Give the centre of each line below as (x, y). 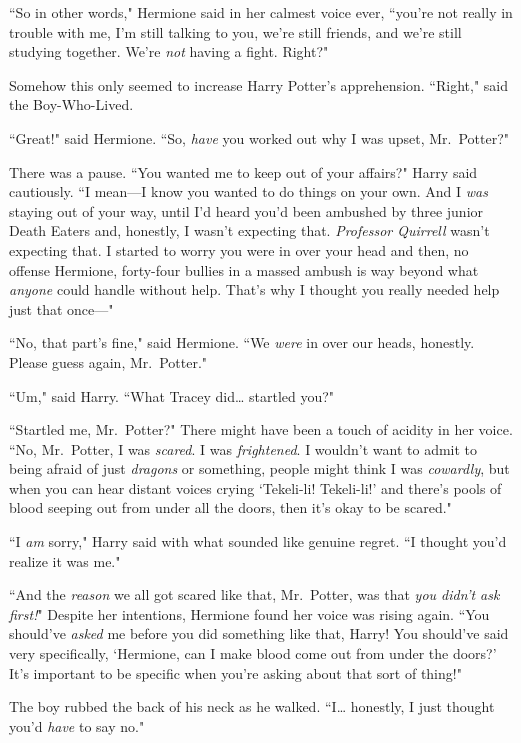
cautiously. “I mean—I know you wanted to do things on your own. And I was (248, 191)
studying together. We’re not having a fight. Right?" (169, 51)
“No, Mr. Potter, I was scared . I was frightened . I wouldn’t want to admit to (243, 448)
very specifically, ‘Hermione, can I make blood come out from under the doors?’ (253, 653)
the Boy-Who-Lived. (71, 104)
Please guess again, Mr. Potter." (108, 361)
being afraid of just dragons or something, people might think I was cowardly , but (259, 468)
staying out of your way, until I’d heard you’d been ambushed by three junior (246, 210)
